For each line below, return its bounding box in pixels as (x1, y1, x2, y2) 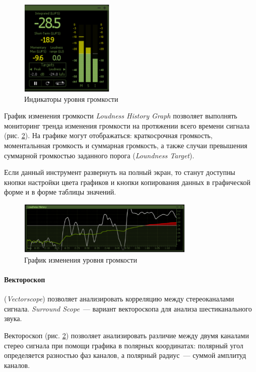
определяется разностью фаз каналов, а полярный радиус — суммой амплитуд (4, 350, 246, 360)
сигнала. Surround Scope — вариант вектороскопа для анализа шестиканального (4, 303, 252, 314)
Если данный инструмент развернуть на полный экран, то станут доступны (4, 167, 235, 177)
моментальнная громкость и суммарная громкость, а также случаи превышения (4, 140, 247, 150)
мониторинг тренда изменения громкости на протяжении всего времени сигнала (4, 120, 250, 131)
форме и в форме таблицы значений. (4, 187, 116, 197)
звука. (4, 313, 22, 324)
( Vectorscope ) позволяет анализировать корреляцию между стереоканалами (4, 293, 234, 304)
